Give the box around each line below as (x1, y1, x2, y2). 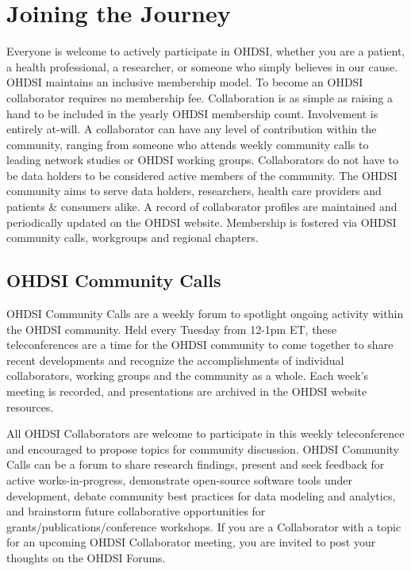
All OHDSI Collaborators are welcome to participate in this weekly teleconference (6, 425, 405, 442)
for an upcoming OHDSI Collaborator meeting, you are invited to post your (6, 534, 376, 550)
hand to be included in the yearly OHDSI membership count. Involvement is (6, 105, 378, 121)
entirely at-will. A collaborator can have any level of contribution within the (6, 121, 377, 137)
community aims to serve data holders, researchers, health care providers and (6, 182, 382, 199)
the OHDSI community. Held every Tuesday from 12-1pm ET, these (6, 320, 337, 337)
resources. (6, 398, 54, 415)
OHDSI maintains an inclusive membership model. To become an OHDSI (6, 74, 363, 90)
